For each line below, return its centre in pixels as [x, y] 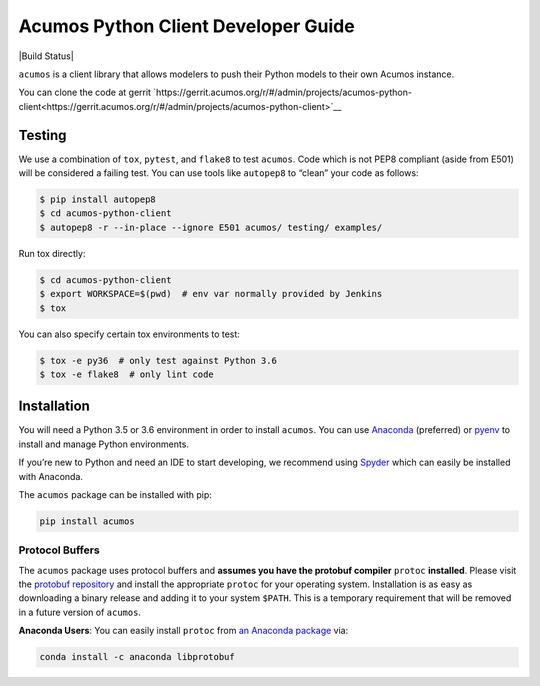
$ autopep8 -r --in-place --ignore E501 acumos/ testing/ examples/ [211, 227]
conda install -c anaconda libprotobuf [137, 657]
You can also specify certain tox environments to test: [129, 334]
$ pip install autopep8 [98, 199]
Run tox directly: [52, 253]
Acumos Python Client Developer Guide [186, 26]
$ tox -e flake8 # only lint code [126, 374]
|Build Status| [46, 56]
